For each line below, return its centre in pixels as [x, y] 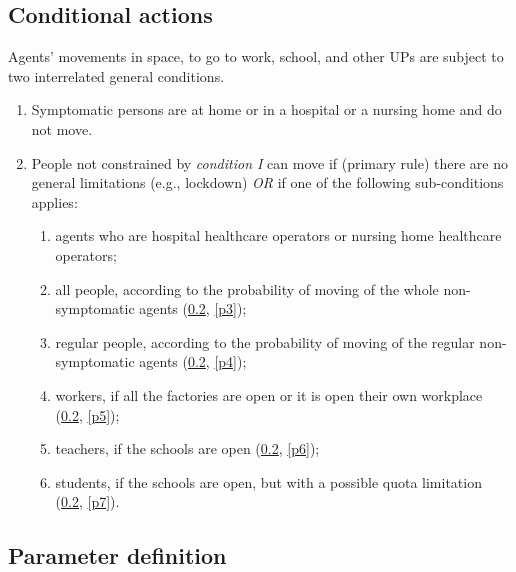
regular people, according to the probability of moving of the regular [265, 341]
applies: [54, 201]
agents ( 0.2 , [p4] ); [193, 361]
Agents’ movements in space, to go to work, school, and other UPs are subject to [256, 56]
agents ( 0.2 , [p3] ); [193, 308]
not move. [62, 128]
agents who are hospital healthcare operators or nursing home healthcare [278, 235]
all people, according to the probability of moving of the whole [247, 288]
